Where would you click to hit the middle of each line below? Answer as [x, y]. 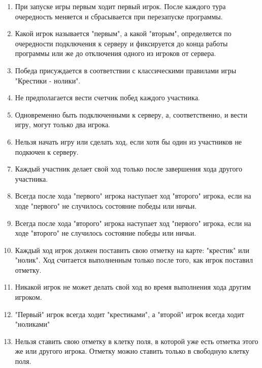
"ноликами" [32, 324]
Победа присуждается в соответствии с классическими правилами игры [126, 70]
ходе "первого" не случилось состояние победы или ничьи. [106, 205]
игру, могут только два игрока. [63, 124]
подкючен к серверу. [47, 151]
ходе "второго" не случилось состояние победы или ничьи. [106, 233]
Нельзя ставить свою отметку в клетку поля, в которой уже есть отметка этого [137, 341]
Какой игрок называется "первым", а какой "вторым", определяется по [123, 33]
